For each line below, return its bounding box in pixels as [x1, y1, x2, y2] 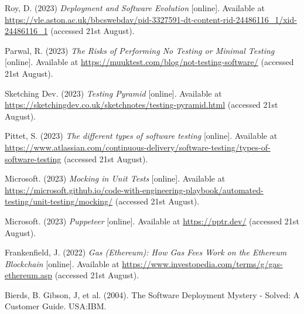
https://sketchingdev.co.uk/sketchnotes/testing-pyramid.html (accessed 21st [5, 98, 278, 111]
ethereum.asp [5, 269, 53, 281]
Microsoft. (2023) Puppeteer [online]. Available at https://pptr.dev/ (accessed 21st [5, 214, 299, 227]
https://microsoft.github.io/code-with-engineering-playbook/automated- [5, 183, 264, 196]
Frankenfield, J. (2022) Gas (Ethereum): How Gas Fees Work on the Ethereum [5, 246, 287, 258]
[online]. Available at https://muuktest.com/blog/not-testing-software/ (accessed [5, 56, 294, 68]
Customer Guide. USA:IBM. [5, 300, 107, 312]
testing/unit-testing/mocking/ [5, 195, 113, 207]
